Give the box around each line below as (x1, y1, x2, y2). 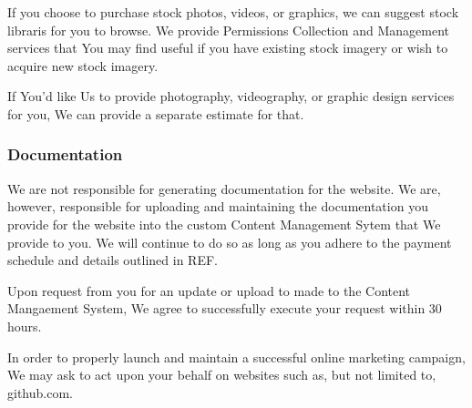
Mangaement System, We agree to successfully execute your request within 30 (7, 299, 442, 318)
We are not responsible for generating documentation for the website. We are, (7, 178, 441, 198)
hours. (7, 316, 42, 335)
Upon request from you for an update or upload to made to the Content (7, 280, 411, 300)
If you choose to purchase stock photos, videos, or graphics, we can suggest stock (7, 3, 459, 21)
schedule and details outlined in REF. (7, 250, 218, 270)
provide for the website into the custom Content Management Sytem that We (7, 214, 441, 233)
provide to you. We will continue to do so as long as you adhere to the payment (7, 232, 452, 251)
